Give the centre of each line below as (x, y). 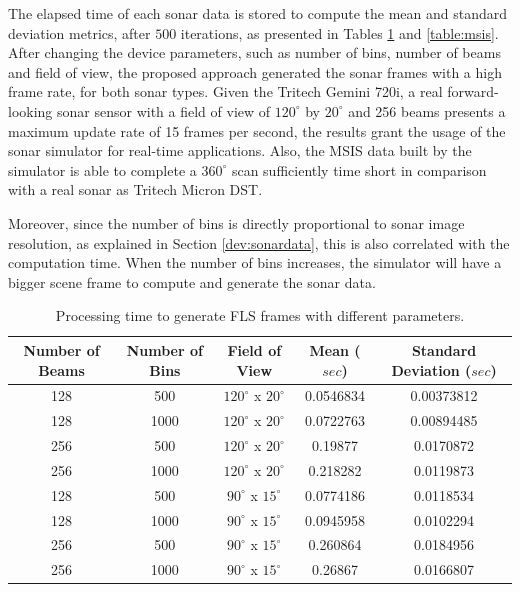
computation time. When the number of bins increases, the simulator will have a (255, 262)
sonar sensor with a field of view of (164, 110)
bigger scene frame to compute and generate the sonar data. (192, 281)
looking (30, 110)
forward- (473, 91)
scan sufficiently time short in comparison (359, 169)
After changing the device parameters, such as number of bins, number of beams (254, 52)
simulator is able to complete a (102, 169)
